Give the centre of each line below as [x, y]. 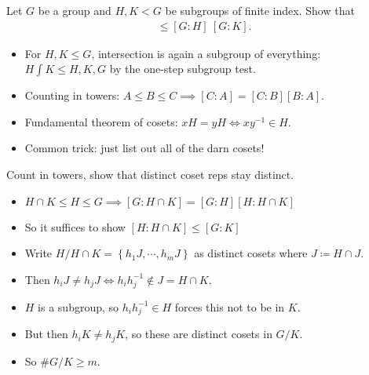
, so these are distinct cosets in [199, 334]
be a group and [75, 10]
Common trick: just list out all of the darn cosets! [144, 148]
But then [46, 334]
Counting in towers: [72, 95]
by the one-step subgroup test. [183, 69]
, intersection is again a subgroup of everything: [206, 53]
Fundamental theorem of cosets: [101, 121]
